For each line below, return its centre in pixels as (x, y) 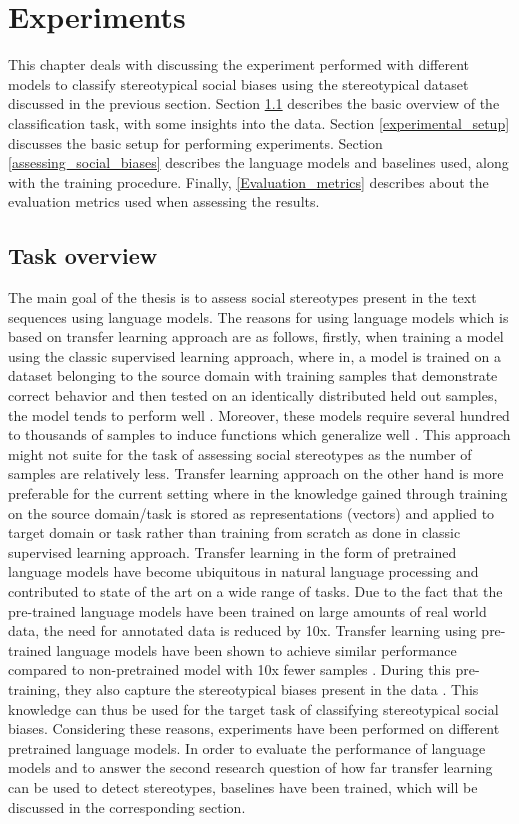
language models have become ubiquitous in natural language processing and (243, 571)
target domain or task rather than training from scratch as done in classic (234, 532)
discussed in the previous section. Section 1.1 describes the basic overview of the (254, 103)
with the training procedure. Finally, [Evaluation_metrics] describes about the (248, 181)
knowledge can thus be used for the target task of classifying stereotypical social (253, 708)
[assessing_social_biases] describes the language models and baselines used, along (258, 162)
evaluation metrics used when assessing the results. (164, 201)
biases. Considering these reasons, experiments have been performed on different (254, 728)
